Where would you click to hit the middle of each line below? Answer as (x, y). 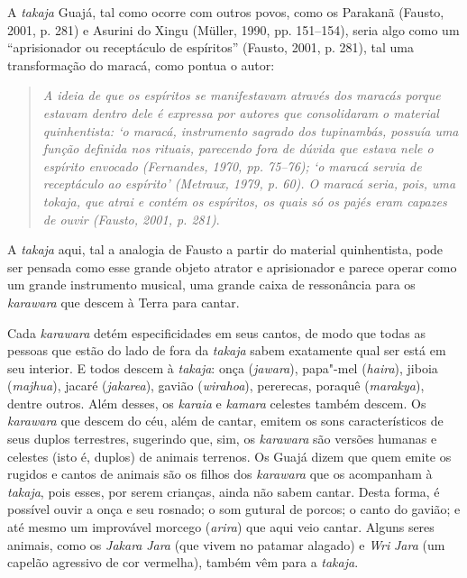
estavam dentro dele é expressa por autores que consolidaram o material (241, 112)
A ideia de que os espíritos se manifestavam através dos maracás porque (242, 95)
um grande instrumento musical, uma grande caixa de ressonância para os (211, 284)
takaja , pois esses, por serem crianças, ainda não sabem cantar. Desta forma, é (224, 491)
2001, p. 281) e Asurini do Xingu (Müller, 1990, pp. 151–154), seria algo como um (233, 29)
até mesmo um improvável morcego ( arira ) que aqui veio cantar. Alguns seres (221, 527)
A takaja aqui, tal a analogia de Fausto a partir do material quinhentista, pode (225, 249)
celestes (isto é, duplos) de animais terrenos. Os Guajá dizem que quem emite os (229, 456)
